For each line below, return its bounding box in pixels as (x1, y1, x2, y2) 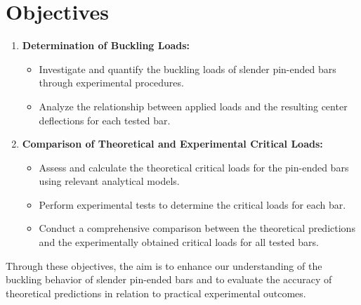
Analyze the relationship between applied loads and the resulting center (39, 98, 348, 113)
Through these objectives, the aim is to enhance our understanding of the (6, 258, 322, 273)
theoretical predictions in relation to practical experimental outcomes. (6, 285, 306, 300)
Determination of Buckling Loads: (22, 38, 190, 53)
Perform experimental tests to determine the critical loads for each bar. (39, 197, 346, 212)
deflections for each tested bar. (39, 112, 171, 127)
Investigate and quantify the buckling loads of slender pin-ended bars (39, 61, 336, 76)
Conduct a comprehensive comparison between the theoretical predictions (39, 221, 355, 235)
